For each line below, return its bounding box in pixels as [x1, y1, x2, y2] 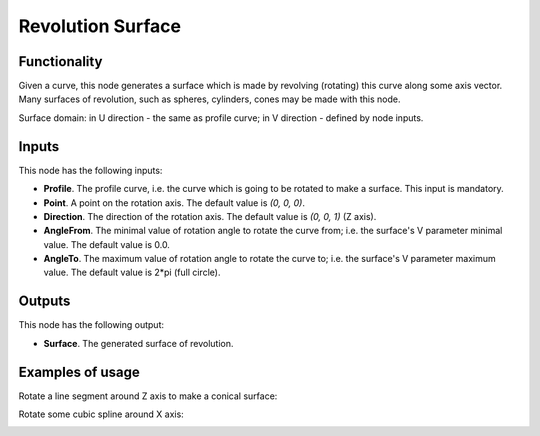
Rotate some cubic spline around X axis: [18, 408, 184, 420]
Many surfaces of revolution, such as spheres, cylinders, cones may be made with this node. [18, 93, 401, 105]
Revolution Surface [18, 15, 182, 37]
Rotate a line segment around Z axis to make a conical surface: [18, 390, 278, 402]
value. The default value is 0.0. [43, 238, 170, 250]
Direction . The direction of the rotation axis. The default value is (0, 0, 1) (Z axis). [43, 210, 377, 222]
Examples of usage [18, 363, 140, 380]
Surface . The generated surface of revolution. [43, 337, 234, 349]
